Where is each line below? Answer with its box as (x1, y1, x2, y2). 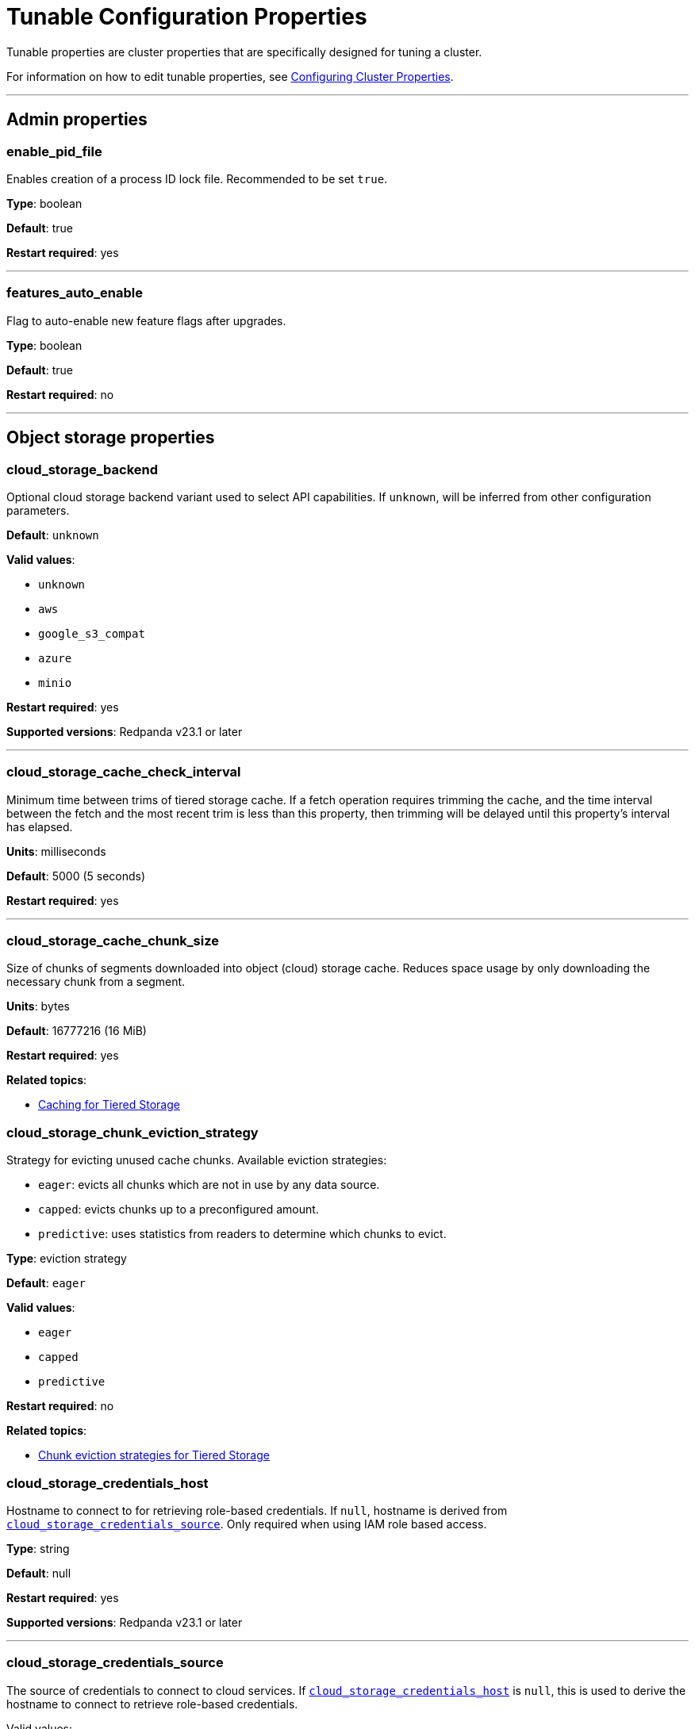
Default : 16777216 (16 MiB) (6, 1024, 147, 1038)
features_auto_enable (6, 285, 143, 301)
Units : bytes (6, 999, 70, 1014)
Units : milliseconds (6, 844, 106, 858)
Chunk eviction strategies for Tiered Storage (38, 1448, 270, 1463)
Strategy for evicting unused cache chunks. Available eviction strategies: (6, 1153, 387, 1167)
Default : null (6, 1566, 71, 1580)
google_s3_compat (38, 627, 145, 640)
